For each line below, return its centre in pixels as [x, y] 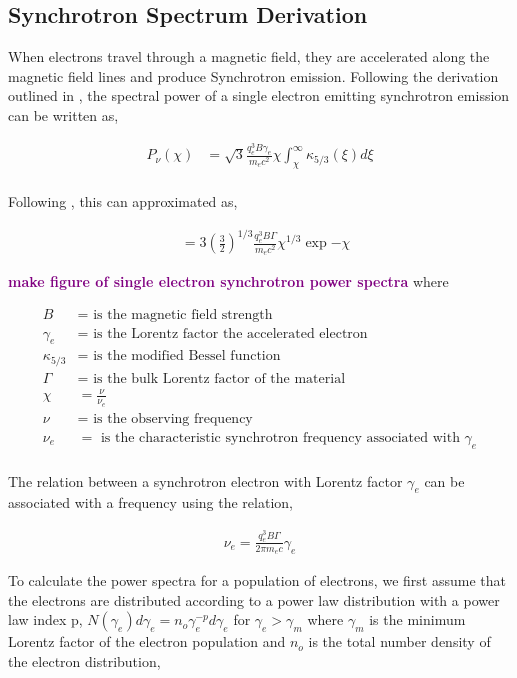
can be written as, [63, 114]
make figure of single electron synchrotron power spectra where [228, 280]
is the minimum [417, 619]
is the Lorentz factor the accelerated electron [230, 333]
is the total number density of [399, 641]
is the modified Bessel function [187, 356]
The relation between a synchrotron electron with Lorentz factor [205, 480]
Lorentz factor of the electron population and [147, 641]
